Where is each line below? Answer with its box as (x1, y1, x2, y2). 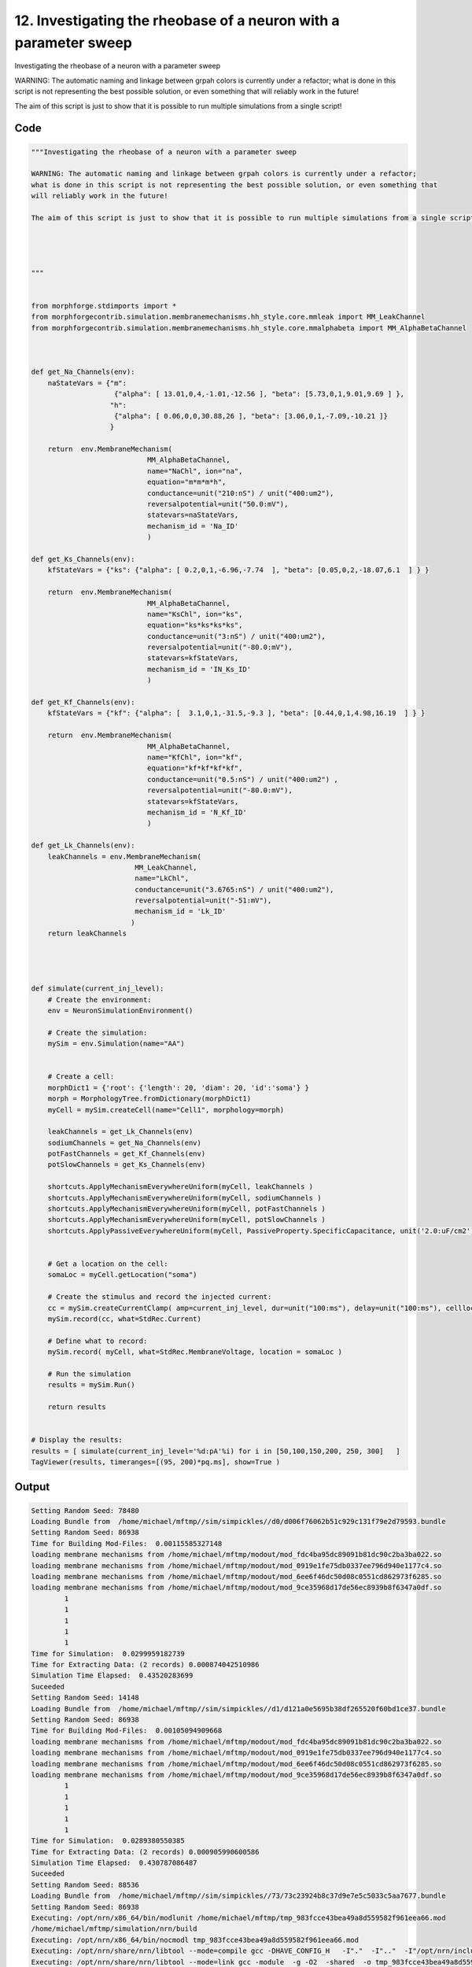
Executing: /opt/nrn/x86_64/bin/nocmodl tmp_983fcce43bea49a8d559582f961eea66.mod (31, 1936, 360, 1944)
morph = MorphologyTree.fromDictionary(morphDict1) (47, 1094, 252, 1103)
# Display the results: (31, 1436, 124, 1445)
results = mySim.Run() (47, 1381, 135, 1389)
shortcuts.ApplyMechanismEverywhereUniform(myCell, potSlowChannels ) (47, 1216, 326, 1224)
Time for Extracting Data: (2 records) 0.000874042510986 (31, 1660, 260, 1670)
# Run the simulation (47, 1369, 131, 1378)
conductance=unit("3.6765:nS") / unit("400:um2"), (135, 885, 334, 894)
